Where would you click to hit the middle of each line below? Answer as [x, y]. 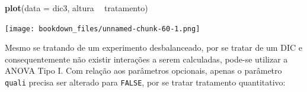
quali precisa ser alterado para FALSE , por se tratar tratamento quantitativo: [145, 82]
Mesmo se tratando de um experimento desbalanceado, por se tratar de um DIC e [153, 47]
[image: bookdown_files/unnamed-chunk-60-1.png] [103, 29]
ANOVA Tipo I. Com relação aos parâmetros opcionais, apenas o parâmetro [143, 70]
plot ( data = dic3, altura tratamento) [76, 8]
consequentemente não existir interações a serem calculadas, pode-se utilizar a [146, 59]
